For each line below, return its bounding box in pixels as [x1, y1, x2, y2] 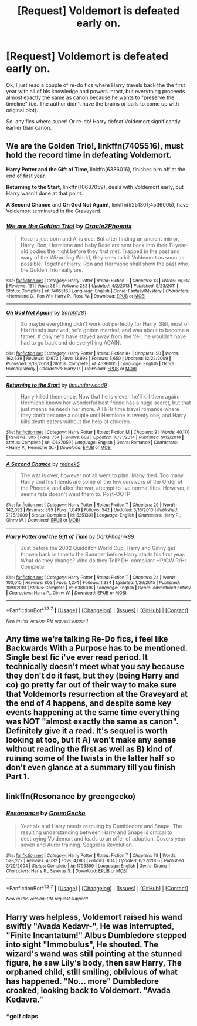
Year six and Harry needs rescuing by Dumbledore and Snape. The [20, 822, 183, 829]
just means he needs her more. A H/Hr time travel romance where [20, 406, 180, 413]
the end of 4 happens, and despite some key [6, 698, 172, 708]
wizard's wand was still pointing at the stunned [6, 949, 182, 959]
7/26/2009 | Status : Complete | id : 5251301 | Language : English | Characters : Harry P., [6, 512, 181, 518]
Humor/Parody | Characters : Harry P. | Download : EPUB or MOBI [6, 366, 137, 372]
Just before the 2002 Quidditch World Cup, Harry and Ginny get [20, 545, 176, 552]
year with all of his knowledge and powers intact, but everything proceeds [6, 87, 186, 95]
